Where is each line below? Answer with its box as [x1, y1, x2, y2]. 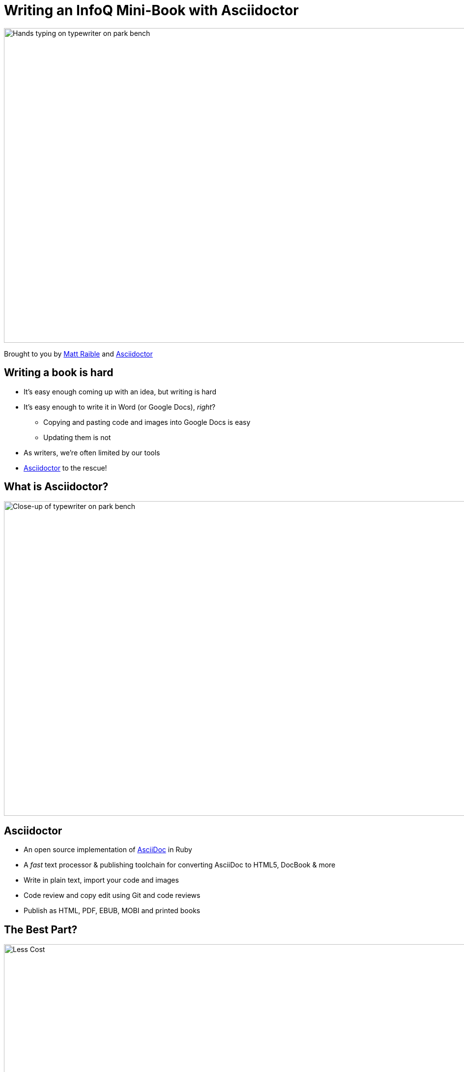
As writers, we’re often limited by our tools [24, 448, 160, 457]
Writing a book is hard [4, 366, 114, 379]
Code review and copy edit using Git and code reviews [24, 891, 201, 900]
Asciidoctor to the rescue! [24, 463, 107, 472]
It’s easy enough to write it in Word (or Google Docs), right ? [24, 402, 216, 411]
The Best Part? [4, 923, 78, 936]
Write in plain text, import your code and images [24, 876, 179, 885]
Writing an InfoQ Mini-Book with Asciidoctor [4, 2, 299, 19]
